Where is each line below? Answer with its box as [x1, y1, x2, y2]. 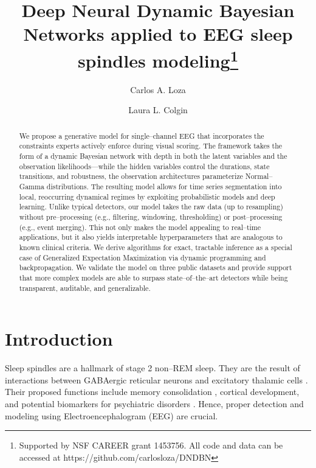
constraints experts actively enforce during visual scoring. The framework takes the [19, 141, 283, 151]
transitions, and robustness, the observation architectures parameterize [19, 171, 243, 181]
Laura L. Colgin [128, 103, 188, 116]
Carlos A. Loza [130, 83, 186, 96]
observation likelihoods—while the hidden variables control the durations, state [19, 161, 270, 171]
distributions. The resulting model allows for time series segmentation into [46, 181, 282, 192]
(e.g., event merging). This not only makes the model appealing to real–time [19, 222, 261, 232]
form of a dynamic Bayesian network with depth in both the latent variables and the [19, 151, 287, 161]
